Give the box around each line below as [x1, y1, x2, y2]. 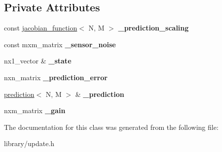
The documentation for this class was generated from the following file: [4, 122, 219, 132]
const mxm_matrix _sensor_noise [4, 39, 116, 49]
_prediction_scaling [118, 23, 189, 33]
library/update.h [4, 138, 55, 149]
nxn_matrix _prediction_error [4, 72, 108, 82]
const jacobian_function [4, 23, 77, 33]
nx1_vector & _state [4, 56, 72, 66]
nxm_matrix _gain [4, 105, 66, 116]
